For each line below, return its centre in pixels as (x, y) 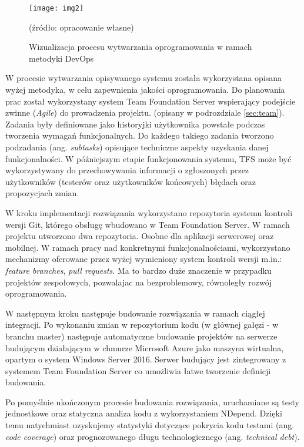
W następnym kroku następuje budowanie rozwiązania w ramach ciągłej (135, 313)
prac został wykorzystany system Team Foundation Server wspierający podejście (151, 101)
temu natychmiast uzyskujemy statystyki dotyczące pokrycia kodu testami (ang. (150, 425)
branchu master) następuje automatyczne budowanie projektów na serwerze (141, 336)
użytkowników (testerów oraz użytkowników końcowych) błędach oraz (131, 181)
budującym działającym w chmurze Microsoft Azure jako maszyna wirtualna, (145, 347)
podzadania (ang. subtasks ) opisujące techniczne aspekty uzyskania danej (137, 147)
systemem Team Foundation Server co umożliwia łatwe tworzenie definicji (138, 370)
